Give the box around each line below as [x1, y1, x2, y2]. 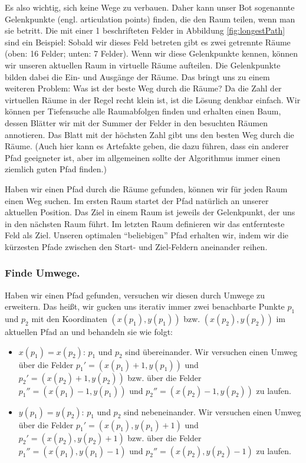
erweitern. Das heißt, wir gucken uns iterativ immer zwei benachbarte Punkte [5, 300, 285, 313]
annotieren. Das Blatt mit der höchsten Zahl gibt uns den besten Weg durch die [5, 128, 294, 140]
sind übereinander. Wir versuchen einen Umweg [125, 345, 298, 357]
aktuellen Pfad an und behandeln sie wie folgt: [5, 326, 173, 338]
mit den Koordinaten [31, 313, 107, 325]
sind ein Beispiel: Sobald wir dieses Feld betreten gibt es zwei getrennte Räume [5, 35, 291, 48]
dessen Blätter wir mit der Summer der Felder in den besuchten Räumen [5, 116, 268, 129]
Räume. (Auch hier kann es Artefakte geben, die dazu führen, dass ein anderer [5, 140, 289, 152]
